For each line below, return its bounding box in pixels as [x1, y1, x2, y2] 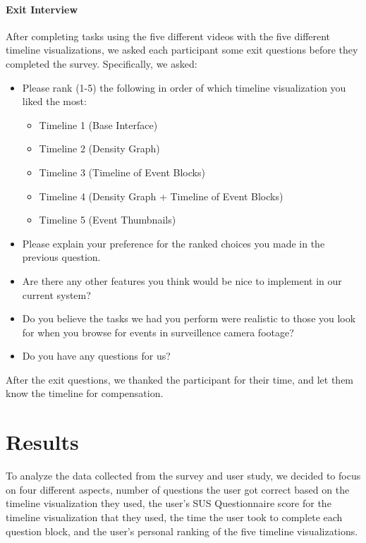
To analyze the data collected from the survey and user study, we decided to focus [6, 468, 361, 483]
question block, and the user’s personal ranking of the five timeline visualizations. [6, 523, 358, 538]
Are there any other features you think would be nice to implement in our [22, 273, 342, 288]
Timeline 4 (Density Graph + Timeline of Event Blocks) [39, 188, 283, 203]
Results [6, 427, 79, 456]
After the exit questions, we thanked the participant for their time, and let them [6, 372, 354, 386]
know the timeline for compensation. [6, 386, 164, 401]
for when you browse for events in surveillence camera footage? [22, 324, 294, 339]
